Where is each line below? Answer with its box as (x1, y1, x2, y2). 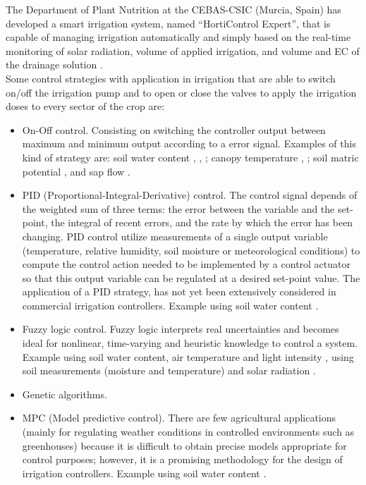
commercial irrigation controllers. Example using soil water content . (22, 297, 319, 312)
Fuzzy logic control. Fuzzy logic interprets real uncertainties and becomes (22, 321, 339, 336)
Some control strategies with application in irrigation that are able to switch (6, 70, 336, 85)
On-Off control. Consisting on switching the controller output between (22, 122, 326, 137)
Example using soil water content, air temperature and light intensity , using (22, 349, 354, 364)
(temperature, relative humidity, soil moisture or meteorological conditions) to (22, 242, 360, 257)
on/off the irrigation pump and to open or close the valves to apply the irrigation (6, 85, 357, 99)
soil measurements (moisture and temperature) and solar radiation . (22, 363, 316, 378)
